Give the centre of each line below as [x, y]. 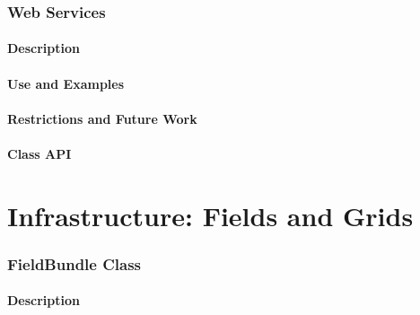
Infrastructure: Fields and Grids [210, 215]
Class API [39, 153]
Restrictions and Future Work [102, 118]
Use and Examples [66, 83]
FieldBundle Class [74, 263]
